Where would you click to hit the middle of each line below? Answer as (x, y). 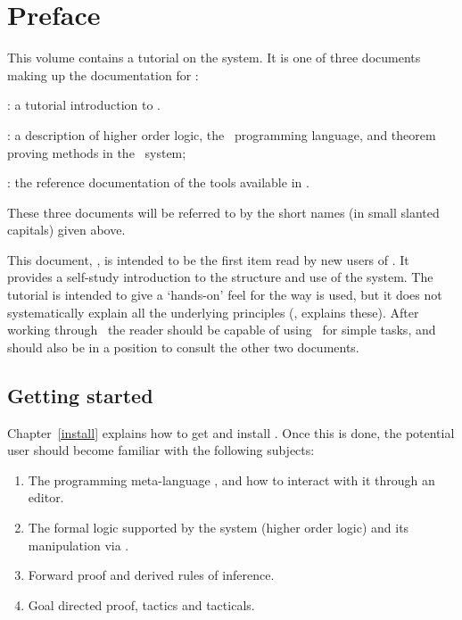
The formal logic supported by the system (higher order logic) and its (219, 528)
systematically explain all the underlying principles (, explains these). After (213, 312)
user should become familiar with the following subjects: (161, 450)
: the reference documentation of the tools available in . (158, 182)
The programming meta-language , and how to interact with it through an (231, 479)
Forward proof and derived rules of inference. (151, 575)
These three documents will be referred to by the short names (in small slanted (223, 212)
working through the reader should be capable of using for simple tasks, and (222, 330)
